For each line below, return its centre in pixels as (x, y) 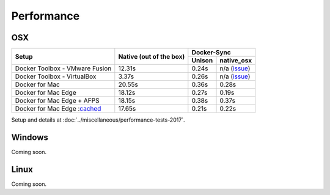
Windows (30, 137)
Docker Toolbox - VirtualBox (56, 76)
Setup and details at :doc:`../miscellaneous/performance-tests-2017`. (98, 120)
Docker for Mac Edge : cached (58, 109)
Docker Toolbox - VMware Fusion (63, 68)
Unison (202, 61)
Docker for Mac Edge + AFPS (57, 101)
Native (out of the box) (152, 56)
